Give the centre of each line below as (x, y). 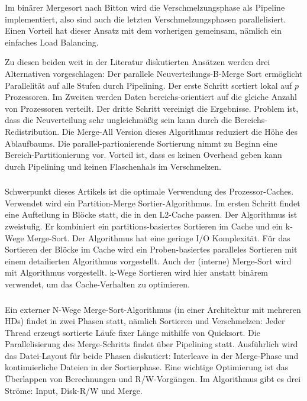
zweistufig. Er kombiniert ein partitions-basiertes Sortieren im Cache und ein (144, 226)
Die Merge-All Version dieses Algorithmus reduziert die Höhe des (180, 131)
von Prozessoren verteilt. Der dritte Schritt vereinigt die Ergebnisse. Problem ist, (152, 108)
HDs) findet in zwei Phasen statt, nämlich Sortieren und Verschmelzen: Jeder (145, 321)
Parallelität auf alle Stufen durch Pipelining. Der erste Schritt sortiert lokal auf (148, 85)
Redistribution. (32, 131)
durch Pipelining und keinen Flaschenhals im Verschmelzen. (113, 166)
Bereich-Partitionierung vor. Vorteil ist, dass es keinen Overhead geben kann (143, 155)
